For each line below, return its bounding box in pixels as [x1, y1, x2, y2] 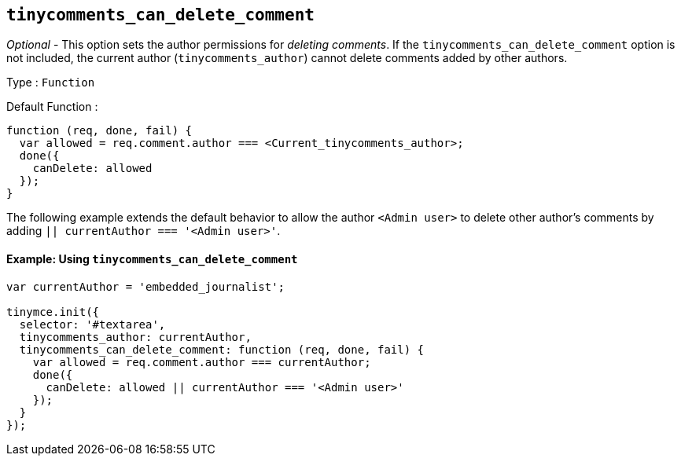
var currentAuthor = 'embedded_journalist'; [6, 280, 285, 293]
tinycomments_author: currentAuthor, [19, 330, 252, 343]
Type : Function [6, 75, 95, 90]
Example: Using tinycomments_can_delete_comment [6, 252, 298, 266]
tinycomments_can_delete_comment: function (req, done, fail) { [19, 343, 425, 356]
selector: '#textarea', [19, 317, 166, 331]
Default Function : [6, 100, 98, 114]
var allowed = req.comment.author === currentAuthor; [32, 355, 371, 368]
